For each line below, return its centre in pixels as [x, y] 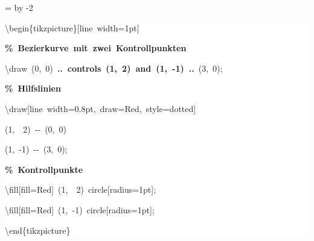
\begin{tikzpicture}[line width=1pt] [72, 27]
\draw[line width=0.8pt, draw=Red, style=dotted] [101, 108]
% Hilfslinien [33, 88]
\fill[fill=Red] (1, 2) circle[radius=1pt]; [81, 189]
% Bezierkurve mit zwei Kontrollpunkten [96, 48]
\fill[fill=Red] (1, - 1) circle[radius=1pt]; [80, 209]
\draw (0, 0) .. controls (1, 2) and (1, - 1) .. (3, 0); [114, 68]
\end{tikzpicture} [38, 230]
